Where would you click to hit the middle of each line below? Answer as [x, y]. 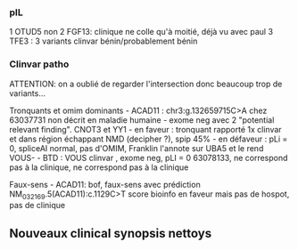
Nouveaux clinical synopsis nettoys [111, 233]
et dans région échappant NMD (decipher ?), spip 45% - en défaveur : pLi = [149, 139]
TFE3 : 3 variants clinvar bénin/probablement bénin [103, 41]
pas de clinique [37, 206]
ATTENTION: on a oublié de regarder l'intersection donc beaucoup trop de [146, 84]
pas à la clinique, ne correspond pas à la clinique [99, 167]
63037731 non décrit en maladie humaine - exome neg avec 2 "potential [142, 120]
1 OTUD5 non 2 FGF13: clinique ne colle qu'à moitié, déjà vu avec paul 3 [141, 32]
